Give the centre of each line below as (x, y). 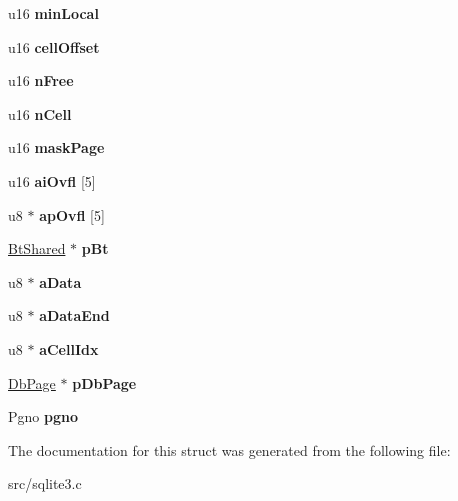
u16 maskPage (56, 147)
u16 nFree (41, 80)
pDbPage (104, 382)
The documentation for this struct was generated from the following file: (229, 449)
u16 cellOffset (54, 46)
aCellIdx (69, 348)
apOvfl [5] (72, 214)
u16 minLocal (53, 13)
